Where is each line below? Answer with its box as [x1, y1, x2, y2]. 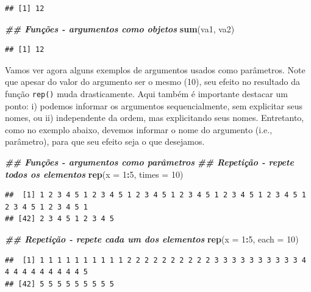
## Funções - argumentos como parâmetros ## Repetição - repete [5, 156, 294, 168]
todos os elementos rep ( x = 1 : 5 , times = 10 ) [5, 167, 184, 180]
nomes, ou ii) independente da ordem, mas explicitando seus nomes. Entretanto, [5, 111, 304, 124]
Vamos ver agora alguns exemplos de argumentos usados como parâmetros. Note [5, 63, 306, 76]
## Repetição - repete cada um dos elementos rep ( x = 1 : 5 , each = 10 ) [5, 232, 299, 245]
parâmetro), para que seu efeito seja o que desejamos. [5, 135, 205, 148]
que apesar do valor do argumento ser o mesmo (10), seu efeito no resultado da [5, 75, 300, 88]
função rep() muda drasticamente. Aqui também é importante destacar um [5, 87, 288, 100]
